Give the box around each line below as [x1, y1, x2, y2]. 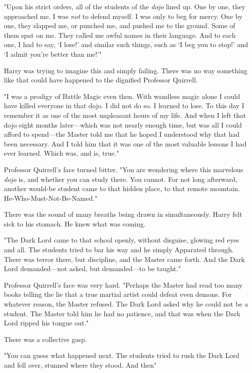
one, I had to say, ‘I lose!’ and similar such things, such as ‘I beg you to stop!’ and [4, 39, 248, 49]
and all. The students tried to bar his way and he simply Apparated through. [4, 244, 234, 255]
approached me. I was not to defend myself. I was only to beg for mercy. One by [4, 11, 243, 21]
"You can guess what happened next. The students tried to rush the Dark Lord [4, 350, 239, 360]
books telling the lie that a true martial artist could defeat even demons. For [4, 289, 232, 299]
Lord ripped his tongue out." [4, 318, 89, 328]
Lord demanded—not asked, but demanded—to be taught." [4, 263, 181, 274]
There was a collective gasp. [4, 334, 87, 344]
